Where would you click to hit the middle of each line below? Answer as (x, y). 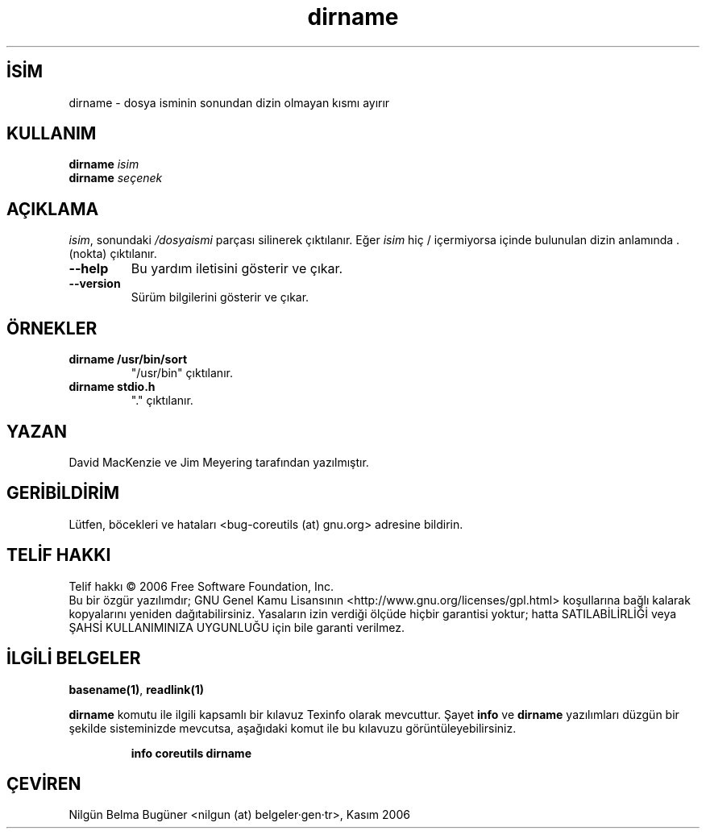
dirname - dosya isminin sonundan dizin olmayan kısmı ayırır (229, 102)
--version (95, 284)
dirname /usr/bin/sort (128, 359)
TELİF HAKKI (59, 555)
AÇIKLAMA (53, 209)
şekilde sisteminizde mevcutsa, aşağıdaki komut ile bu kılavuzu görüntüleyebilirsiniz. (293, 728)
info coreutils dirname (191, 753)
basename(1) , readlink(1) (137, 689)
